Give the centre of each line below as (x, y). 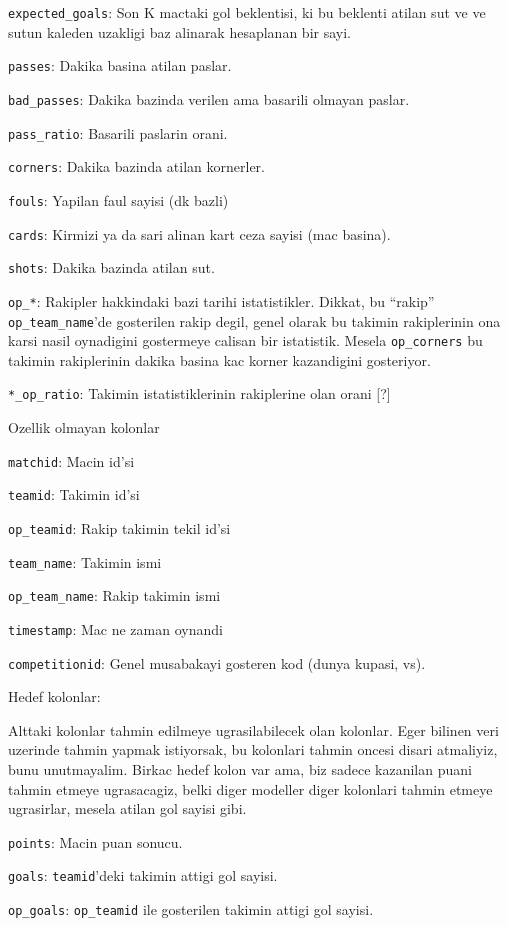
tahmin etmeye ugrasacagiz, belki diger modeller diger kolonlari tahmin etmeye (250, 788)
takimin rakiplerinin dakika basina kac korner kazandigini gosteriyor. (219, 359)
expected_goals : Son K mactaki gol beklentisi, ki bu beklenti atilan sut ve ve (247, 12)
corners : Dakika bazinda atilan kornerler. (136, 166)
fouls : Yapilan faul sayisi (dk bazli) (118, 199)
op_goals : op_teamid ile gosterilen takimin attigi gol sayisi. (191, 909)
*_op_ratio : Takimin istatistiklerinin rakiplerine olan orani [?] (199, 393)
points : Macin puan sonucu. (95, 841)
